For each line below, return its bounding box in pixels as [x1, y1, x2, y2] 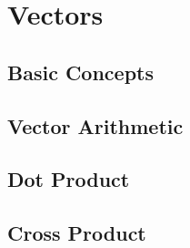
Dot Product [7, 165, 130, 193]
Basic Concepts [7, 57, 155, 86]
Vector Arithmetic [7, 111, 184, 139]
